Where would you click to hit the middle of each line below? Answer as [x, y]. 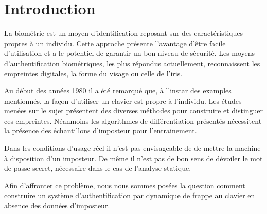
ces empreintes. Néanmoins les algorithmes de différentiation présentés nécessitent [133, 120]
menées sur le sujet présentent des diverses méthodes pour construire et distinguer [134, 111]
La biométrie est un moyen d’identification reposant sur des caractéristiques [124, 33]
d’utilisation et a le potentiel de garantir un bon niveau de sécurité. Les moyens [130, 53]
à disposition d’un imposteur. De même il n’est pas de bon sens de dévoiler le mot [133, 158]
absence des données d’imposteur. [57, 206]
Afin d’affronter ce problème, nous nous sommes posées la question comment [125, 185]
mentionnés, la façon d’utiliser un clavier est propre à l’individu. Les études [123, 100]
